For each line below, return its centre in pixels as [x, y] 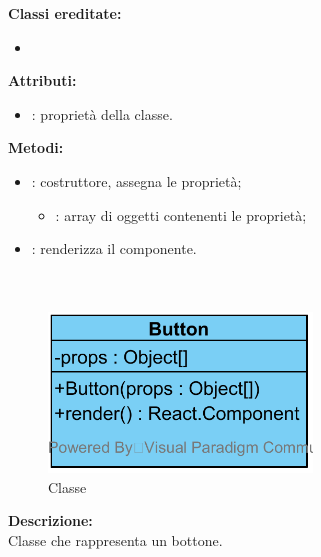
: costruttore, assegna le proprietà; [136, 180]
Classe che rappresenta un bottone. [115, 539]
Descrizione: [50, 520]
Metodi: [36, 147]
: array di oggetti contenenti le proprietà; [181, 214]
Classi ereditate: [65, 13]
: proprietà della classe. [102, 113]
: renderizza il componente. [114, 248]
